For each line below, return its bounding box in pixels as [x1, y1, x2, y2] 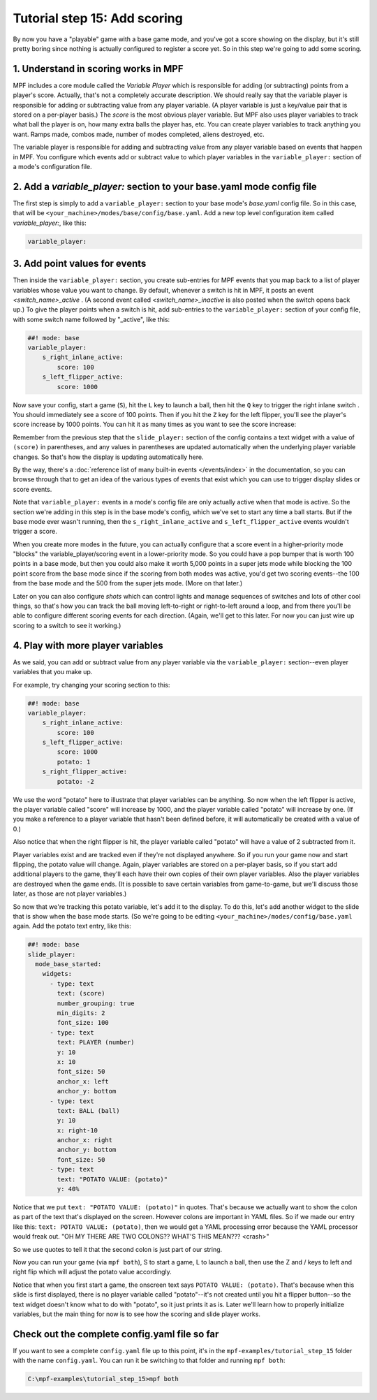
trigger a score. [13, 527, 57, 536]
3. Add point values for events [13, 258, 147, 270]
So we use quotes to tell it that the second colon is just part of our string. [13, 1245, 223, 1253]
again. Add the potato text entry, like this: [13, 922, 132, 931]
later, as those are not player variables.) [13, 889, 127, 898]
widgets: [42, 970, 73, 978]
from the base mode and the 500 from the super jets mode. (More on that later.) [13, 579, 243, 588]
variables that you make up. [13, 668, 93, 676]
